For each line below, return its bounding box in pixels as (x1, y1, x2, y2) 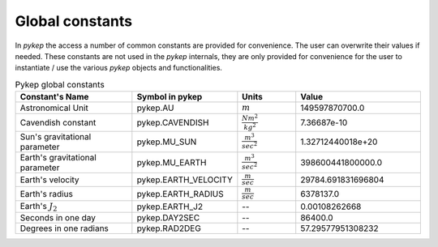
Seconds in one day (19, 212, 97, 224)
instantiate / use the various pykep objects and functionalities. (15, 63, 223, 73)
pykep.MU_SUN (136, 136, 197, 147)
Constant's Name (19, 92, 89, 103)
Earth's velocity (19, 174, 80, 185)
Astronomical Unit (19, 102, 88, 113)
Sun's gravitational (19, 130, 92, 142)
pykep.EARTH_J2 (136, 201, 203, 212)
